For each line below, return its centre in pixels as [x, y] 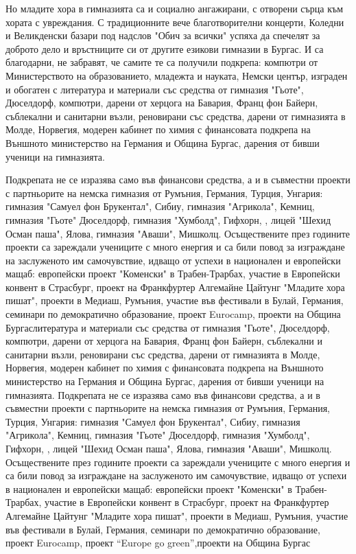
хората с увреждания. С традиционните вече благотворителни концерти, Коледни [175, 22]
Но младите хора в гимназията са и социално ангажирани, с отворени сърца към [175, 8]
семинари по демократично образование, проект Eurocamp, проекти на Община [173, 314]
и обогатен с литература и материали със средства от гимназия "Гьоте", [155, 89]
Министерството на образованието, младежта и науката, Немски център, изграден [177, 75]
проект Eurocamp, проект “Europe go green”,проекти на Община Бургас [158, 543]
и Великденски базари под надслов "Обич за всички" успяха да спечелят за [163, 35]
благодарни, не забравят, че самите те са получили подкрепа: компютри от [162, 62]
